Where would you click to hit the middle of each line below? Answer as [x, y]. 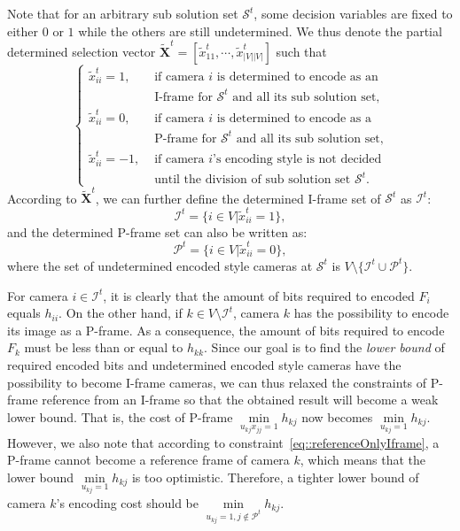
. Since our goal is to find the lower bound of [324, 347]
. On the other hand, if [121, 313]
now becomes [337, 416]
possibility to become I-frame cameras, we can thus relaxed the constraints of [217, 382]
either [23, 31]
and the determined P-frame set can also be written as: [157, 231]
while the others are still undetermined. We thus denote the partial [260, 31]
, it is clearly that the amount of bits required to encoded [259, 295]
